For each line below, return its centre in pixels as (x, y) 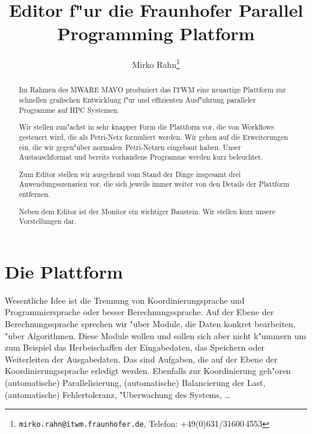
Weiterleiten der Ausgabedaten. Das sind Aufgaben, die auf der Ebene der (141, 359)
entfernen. (34, 194)
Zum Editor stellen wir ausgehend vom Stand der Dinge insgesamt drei (130, 174)
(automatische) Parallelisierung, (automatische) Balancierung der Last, (135, 382)
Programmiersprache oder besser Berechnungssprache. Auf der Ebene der (139, 312)
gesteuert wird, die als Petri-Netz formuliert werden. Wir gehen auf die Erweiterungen (153, 137)
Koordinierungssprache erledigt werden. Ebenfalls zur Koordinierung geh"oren (148, 371)
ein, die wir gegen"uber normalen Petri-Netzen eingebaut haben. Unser (130, 147)
